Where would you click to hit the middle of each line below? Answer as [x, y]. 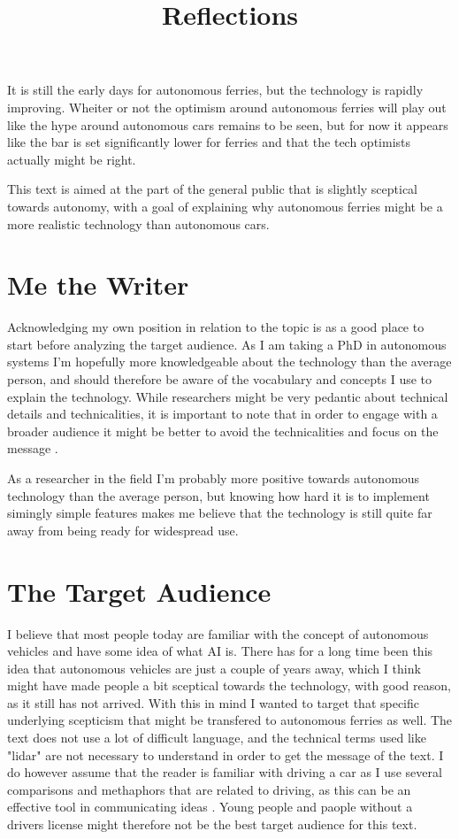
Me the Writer [98, 285]
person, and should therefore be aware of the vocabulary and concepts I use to [220, 379]
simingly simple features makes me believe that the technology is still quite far [220, 513]
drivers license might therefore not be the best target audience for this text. [212, 824]
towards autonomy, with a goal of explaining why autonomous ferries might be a [225, 206]
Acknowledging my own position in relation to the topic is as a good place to [216, 327]
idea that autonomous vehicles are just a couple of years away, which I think [214, 668]
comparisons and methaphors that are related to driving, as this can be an [209, 789]
